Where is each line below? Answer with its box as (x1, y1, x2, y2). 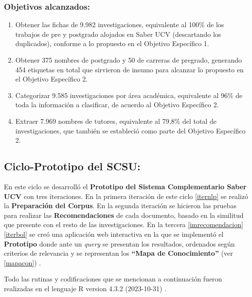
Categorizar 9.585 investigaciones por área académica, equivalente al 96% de (15, 90, 243, 100)
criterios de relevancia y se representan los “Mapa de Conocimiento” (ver (4, 248, 233, 258)
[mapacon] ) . (4, 257, 41, 267)
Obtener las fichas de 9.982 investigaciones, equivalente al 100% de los (15, 19, 224, 30)
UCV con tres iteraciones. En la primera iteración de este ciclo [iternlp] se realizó (4, 191, 249, 201)
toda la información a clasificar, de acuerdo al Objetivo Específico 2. (15, 99, 219, 110)
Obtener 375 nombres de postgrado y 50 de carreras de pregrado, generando (15, 55, 242, 65)
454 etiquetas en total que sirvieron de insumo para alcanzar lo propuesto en (15, 64, 244, 74)
